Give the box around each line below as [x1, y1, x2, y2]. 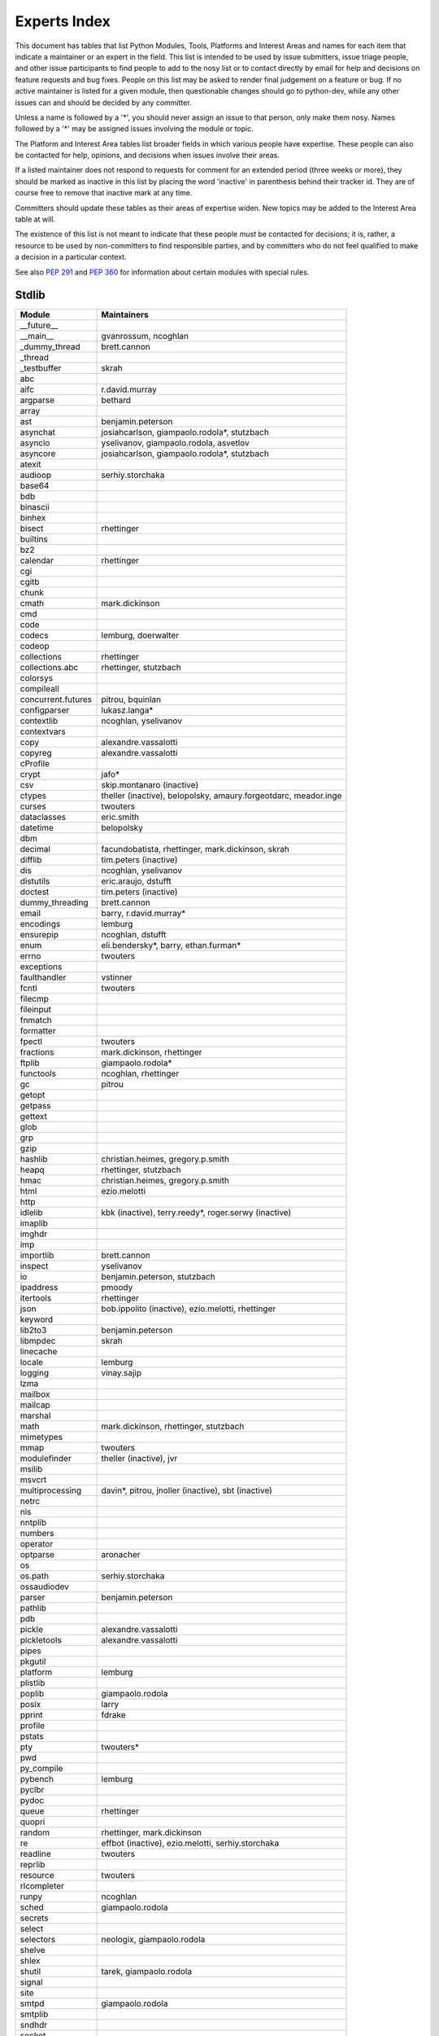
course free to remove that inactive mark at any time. [15, 188, 193, 198]
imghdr [20, 1228, 48, 1240]
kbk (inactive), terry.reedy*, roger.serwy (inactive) [101, 1207, 292, 1218]
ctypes [20, 790, 46, 801]
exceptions [20, 961, 63, 972]
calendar [20, 555, 54, 566]
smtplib [20, 2008, 49, 2020]
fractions [20, 1047, 54, 1058]
